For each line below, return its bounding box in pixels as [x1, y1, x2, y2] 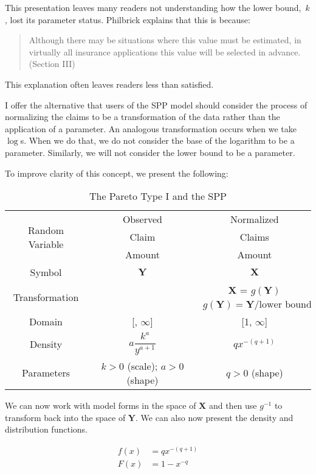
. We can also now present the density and [136, 411, 294, 423]
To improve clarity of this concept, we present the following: [5, 166, 228, 179]
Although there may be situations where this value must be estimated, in [29, 34, 301, 46]
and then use [208, 398, 257, 411]
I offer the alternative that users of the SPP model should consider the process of [5, 98, 307, 111]
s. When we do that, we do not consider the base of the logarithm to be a [20, 134, 295, 147]
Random [28, 222, 64, 237]
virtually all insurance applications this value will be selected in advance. [29, 45, 301, 58]
